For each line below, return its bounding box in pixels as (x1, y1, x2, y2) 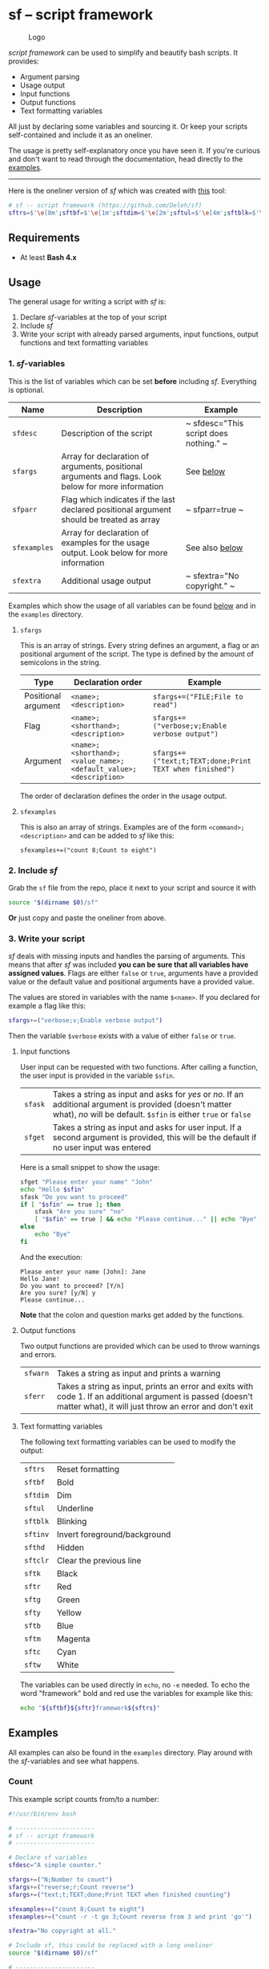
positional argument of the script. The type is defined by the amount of (19, 649, 255, 658)
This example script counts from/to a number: (8, 1794, 160, 1804)
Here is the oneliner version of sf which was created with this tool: (8, 185, 227, 195)
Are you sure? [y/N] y (19, 1289, 96, 1297)
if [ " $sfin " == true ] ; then (19, 1201, 122, 1209)
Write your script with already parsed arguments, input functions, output (19, 329, 259, 339)
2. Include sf (8, 865, 58, 876)
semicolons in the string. (19, 657, 102, 667)
